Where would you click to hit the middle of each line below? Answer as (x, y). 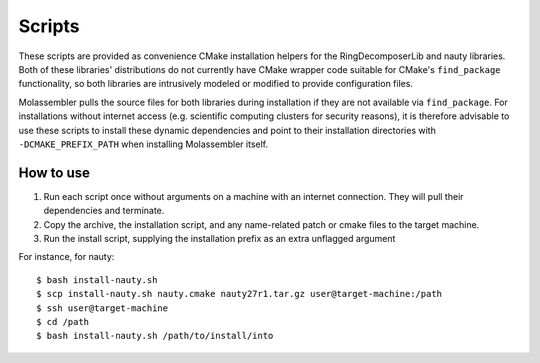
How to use (54, 172)
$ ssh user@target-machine (102, 308)
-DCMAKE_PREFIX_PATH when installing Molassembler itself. (143, 144)
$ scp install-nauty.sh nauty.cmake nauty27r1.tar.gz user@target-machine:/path (239, 294)
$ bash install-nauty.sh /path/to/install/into (155, 336)
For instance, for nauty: (66, 257)
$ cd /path (63, 321)
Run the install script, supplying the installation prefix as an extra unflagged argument (219, 238)
